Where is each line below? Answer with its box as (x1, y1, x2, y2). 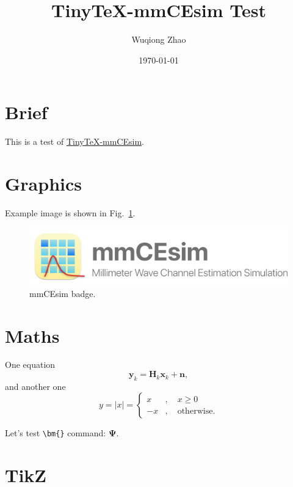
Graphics (5, 171, 82, 196)
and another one (5, 379, 66, 392)
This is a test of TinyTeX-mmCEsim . (5, 135, 144, 148)
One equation (5, 358, 56, 371)
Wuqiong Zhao (131, 33, 186, 46)
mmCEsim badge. (29, 287, 96, 299)
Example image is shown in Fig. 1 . (5, 206, 136, 219)
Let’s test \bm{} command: (5, 427, 106, 439)
